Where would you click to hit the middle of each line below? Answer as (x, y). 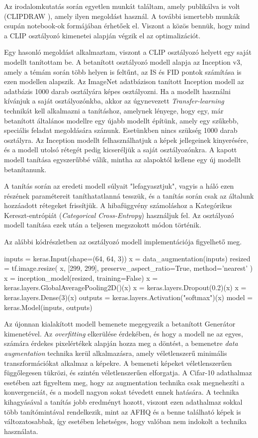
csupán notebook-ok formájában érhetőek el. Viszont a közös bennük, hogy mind (127, 26)
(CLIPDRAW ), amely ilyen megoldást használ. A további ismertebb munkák (122, 16)
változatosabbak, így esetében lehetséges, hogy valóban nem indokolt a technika (125, 421)
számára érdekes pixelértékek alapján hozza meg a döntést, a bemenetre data (121, 343)
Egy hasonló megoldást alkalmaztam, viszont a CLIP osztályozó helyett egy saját (128, 52)
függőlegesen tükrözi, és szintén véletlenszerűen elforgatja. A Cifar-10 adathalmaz (128, 373)
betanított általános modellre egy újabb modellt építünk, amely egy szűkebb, (121, 120)
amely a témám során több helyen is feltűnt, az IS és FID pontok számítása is (123, 71)
